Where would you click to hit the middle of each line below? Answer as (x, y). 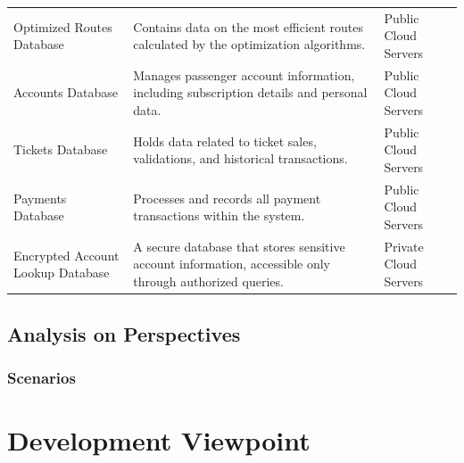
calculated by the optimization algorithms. (249, 44)
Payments (40, 198)
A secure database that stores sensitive (239, 246)
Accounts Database (66, 92)
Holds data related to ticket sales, (225, 141)
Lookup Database (62, 273)
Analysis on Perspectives (124, 333)
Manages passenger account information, (244, 74)
